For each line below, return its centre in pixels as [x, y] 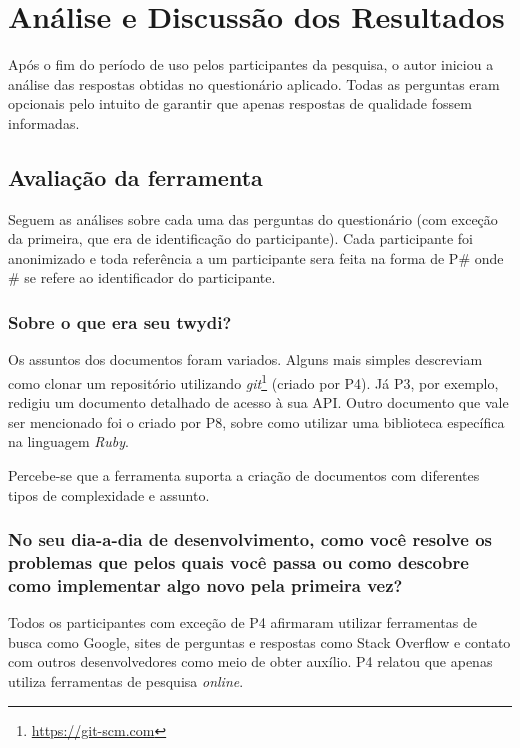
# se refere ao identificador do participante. [142, 277]
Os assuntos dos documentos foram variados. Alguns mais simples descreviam [245, 359]
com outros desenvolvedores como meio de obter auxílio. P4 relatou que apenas [250, 661]
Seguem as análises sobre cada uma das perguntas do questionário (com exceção [253, 218]
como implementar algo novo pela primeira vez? [205, 584]
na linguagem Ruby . [68, 441]
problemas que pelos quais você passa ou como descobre [238, 561]
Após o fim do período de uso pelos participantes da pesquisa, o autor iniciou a [251, 64]
